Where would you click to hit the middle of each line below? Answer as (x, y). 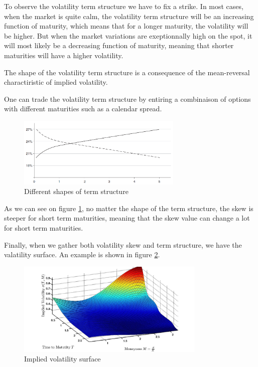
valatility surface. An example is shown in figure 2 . (82, 254)
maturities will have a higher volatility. (64, 55)
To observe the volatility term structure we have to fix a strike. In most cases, (124, 6)
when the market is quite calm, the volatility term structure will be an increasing (129, 16)
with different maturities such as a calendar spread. (83, 109)
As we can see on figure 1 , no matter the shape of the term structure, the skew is (129, 208)
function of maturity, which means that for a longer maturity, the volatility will (126, 26)
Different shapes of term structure (76, 191)
